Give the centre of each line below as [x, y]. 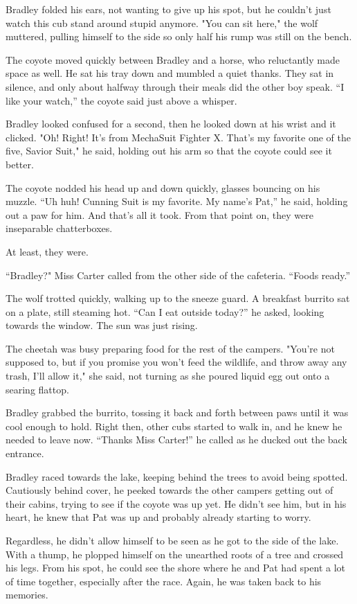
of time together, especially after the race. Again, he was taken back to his [164, 581]
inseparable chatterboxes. [59, 228]
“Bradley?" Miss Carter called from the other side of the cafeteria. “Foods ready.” [178, 275]
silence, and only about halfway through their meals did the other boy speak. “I [175, 86]
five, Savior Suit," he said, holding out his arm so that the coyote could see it [169, 151]
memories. [27, 595]
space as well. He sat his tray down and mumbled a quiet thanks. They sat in [170, 73]
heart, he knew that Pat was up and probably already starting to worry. [158, 517]
